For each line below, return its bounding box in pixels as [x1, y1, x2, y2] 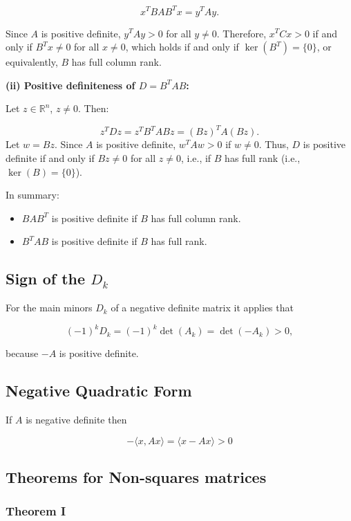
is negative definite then [26, 412, 127, 427]
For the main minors [6, 300, 93, 315]
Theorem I [6, 502, 66, 520]
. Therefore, [216, 26, 267, 40]
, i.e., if [180, 150, 211, 165]
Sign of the [6, 268, 86, 289]
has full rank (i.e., [225, 150, 301, 165]
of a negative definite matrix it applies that [111, 300, 294, 315]
